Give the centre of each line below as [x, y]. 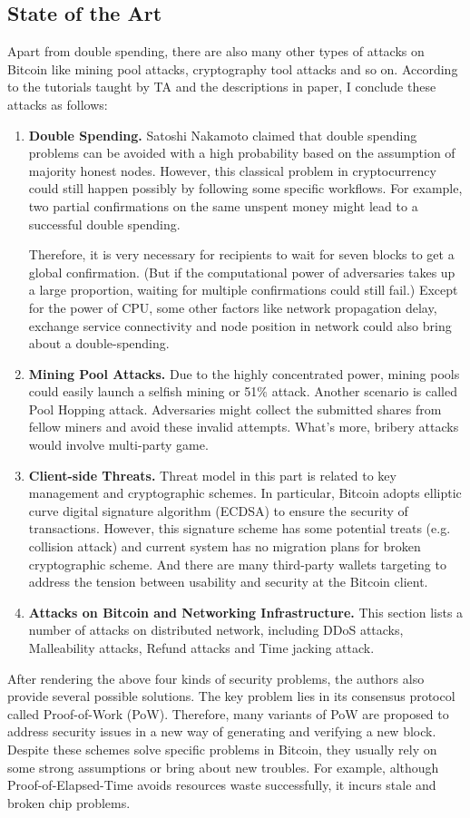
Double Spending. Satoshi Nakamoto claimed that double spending [223, 135]
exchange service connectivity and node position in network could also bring [240, 325]
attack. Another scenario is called [365, 391]
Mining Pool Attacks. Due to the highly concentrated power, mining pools [244, 373]
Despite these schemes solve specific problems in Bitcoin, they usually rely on [222, 749]
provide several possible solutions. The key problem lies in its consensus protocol [231, 696]
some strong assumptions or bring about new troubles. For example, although [223, 767]
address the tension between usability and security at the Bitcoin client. [228, 582]
